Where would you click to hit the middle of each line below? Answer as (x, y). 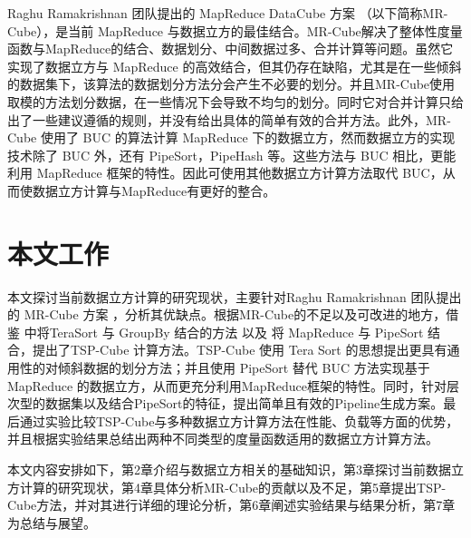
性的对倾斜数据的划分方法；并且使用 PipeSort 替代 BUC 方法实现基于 (225, 368)
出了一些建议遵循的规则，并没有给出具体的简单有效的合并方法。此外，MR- (229, 119)
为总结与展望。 (52, 522)
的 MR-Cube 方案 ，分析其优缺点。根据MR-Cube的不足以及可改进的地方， (227, 314)
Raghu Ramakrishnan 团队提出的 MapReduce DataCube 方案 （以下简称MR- (228, 13)
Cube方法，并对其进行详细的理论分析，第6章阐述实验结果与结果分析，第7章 (231, 505)
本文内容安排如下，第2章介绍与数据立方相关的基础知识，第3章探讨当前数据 (229, 469)
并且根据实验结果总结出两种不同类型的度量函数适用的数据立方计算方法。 (223, 439)
